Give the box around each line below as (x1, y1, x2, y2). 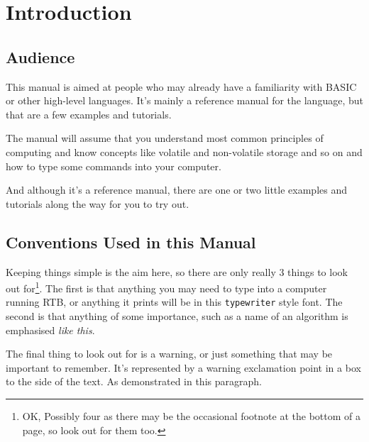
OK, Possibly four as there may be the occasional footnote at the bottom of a (22, 409, 360, 423)
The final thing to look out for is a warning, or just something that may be (6, 346, 333, 361)
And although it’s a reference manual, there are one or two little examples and (6, 182, 347, 197)
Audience (6, 45, 75, 67)
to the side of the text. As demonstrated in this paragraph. (6, 374, 262, 389)
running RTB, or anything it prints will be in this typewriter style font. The (6, 294, 343, 309)
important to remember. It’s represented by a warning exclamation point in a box (6, 360, 361, 375)
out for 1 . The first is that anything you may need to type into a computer (6, 279, 327, 295)
